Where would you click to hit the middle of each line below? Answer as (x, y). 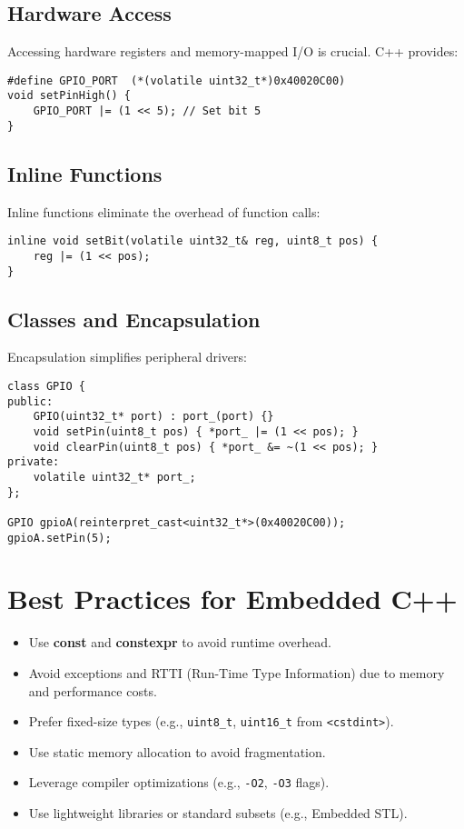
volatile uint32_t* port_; (114, 477)
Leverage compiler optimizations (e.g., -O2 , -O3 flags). (179, 782)
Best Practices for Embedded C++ (232, 599)
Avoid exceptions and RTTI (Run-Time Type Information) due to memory (237, 672)
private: (34, 462)
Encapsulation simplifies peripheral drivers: (127, 357)
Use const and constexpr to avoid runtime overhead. (180, 642)
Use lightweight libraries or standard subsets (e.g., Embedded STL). (218, 813)
